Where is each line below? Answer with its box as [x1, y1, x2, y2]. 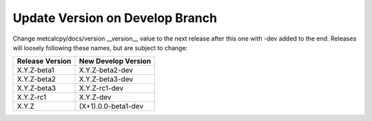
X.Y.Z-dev [79, 93, 112, 102]
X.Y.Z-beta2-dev [79, 65, 134, 75]
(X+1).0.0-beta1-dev [79, 102, 144, 111]
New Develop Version [79, 56, 152, 66]
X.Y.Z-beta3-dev [79, 74, 134, 84]
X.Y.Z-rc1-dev [79, 83, 124, 93]
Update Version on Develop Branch [12, 10, 217, 25]
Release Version [17, 56, 72, 66]
